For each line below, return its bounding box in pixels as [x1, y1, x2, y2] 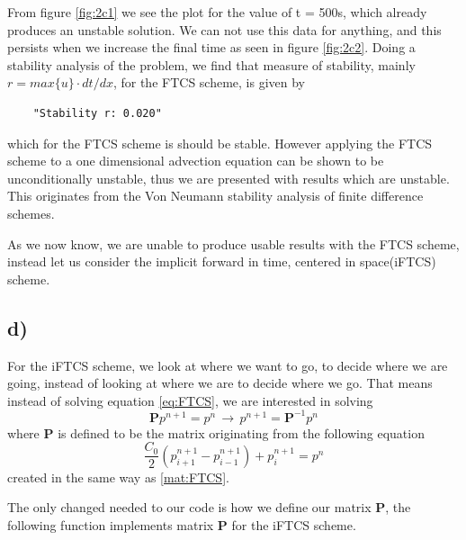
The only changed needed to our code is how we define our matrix [7, 498, 372, 517]
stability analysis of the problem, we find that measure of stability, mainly [7, 55, 416, 74]
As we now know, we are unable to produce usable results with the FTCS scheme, [7, 234, 460, 253]
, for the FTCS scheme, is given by [112, 73, 306, 92]
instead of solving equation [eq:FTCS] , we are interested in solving [7, 391, 373, 409]
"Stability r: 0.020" [32, 106, 162, 120]
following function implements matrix [7, 516, 214, 535]
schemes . [7, 203, 55, 222]
